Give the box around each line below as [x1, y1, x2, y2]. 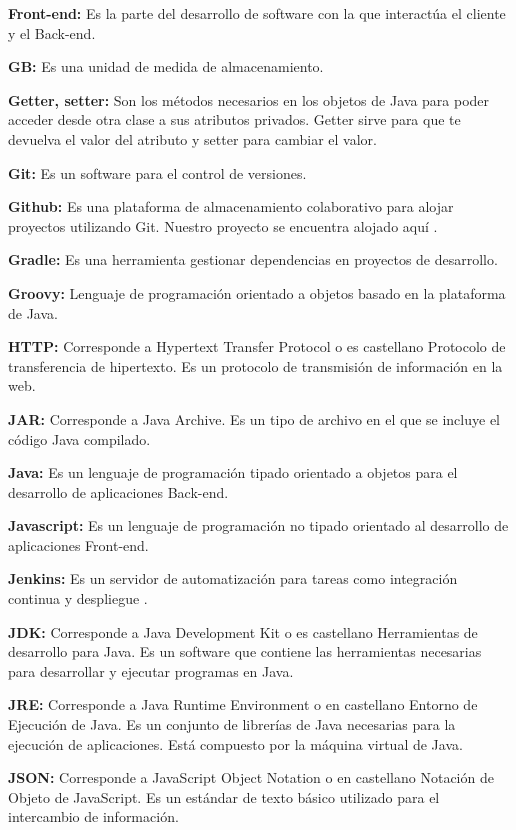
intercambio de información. [8, 806, 179, 827]
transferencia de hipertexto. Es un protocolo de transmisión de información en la [8, 355, 503, 376]
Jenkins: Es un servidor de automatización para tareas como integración [8, 568, 458, 589]
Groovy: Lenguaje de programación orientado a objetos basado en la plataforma [8, 282, 506, 303]
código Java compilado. [8, 428, 151, 449]
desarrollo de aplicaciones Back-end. [8, 481, 229, 502]
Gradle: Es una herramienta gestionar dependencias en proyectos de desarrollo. [8, 249, 498, 270]
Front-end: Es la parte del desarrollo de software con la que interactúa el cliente [8, 3, 506, 23]
